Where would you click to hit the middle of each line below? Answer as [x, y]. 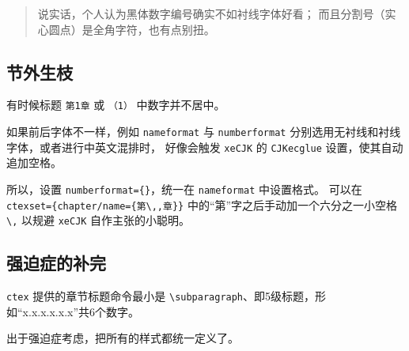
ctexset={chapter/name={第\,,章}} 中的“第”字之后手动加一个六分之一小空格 [202, 204]
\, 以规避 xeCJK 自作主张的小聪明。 [98, 220]
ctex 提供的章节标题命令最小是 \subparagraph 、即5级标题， [161, 296]
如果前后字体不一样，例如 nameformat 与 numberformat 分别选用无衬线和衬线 [204, 132]
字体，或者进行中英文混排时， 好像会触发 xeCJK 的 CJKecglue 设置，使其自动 [205, 147]
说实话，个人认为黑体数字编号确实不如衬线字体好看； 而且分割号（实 [217, 13]
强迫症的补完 [56, 263]
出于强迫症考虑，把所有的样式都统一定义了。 [123, 338]
